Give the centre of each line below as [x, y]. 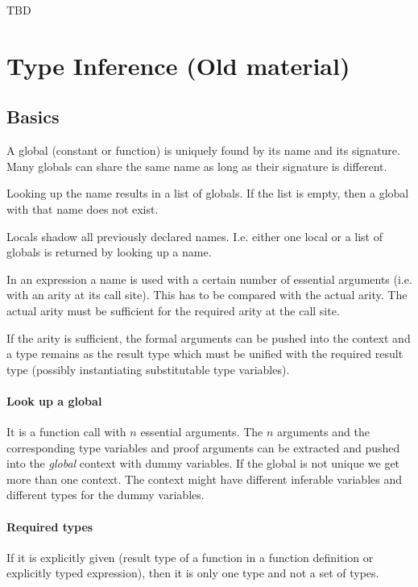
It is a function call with [66, 432]
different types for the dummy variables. [106, 495]
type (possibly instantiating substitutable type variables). [148, 369]
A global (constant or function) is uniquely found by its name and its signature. [203, 150]
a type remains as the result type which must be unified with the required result [205, 354]
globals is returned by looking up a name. [109, 252]
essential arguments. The [202, 432]
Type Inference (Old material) [178, 65]
